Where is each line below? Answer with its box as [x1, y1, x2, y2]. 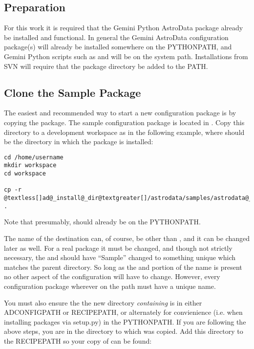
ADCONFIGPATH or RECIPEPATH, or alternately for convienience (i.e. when [4, 307, 243, 317]
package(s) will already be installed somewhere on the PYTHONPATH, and [4, 42, 232, 52]
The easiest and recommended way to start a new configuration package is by [4, 108, 236, 118]
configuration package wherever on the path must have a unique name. [4, 281, 216, 291]
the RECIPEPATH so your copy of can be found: [4, 335, 152, 346]
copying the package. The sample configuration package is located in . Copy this [4, 117, 245, 127]
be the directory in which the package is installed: [4, 136, 153, 147]
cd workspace [4, 170, 46, 177]
